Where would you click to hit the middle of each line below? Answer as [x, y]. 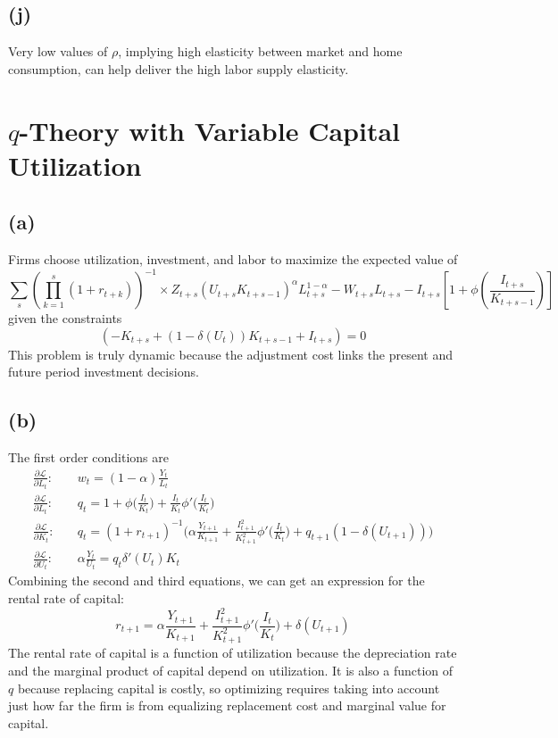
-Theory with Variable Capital [209, 130]
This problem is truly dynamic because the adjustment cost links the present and [231, 354]
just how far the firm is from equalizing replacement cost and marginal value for [227, 705]
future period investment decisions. [104, 372]
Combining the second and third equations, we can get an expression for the [217, 580]
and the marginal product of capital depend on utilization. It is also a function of [231, 670]
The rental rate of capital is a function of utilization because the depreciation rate [233, 653]
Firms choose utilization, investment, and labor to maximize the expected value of [233, 259]
